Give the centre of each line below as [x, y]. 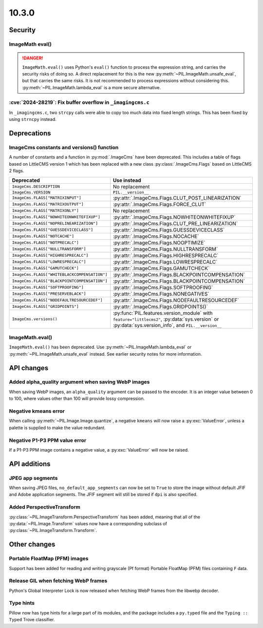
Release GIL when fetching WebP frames [58, 581]
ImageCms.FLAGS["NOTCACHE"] [43, 236]
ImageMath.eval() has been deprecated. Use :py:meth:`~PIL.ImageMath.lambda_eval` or [100, 347]
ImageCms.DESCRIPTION [36, 187]
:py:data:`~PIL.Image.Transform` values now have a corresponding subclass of [88, 523]
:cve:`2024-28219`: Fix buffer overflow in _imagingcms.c [79, 102]
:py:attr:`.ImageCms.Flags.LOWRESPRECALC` [165, 262]
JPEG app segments [33, 478]
